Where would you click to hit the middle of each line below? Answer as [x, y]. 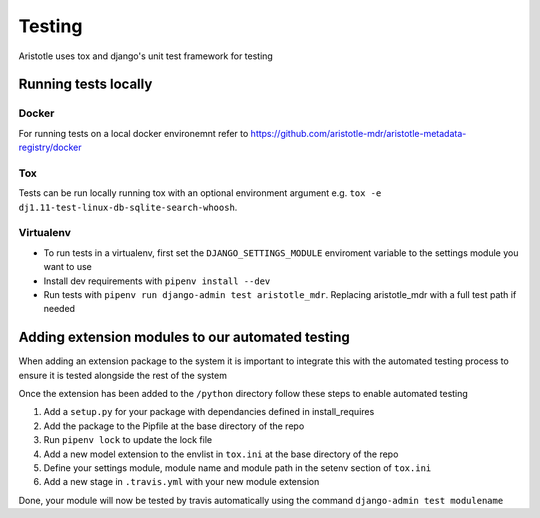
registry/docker [50, 147]
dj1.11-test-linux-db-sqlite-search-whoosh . [128, 207]
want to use [67, 267]
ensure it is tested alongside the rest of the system [122, 375]
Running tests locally [85, 84]
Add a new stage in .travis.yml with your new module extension [181, 482]
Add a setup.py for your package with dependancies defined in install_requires [209, 412]
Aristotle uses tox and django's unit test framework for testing [146, 56]
